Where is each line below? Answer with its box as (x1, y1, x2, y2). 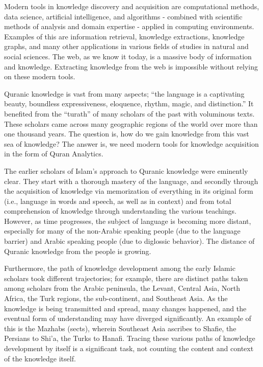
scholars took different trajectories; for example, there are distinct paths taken (4, 272, 248, 283)
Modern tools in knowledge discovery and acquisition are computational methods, (4, 1, 259, 11)
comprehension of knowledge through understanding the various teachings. (4, 205, 236, 216)
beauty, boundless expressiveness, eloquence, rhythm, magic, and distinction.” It (4, 98, 254, 109)
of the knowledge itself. (4, 353, 76, 363)
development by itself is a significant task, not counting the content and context (4, 343, 254, 353)
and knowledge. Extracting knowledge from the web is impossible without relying (4, 61, 258, 72)
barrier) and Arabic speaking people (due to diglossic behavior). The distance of (4, 236, 255, 246)
